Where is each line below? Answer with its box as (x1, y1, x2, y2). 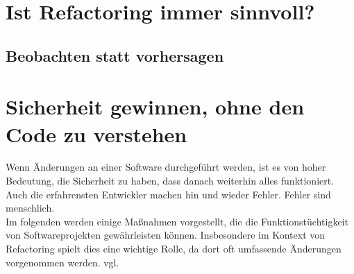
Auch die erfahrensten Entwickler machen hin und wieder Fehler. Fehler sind (6, 187, 331, 201)
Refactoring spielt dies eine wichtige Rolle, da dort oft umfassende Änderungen (6, 241, 342, 256)
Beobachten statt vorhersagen (6, 44, 224, 66)
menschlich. (6, 200, 55, 215)
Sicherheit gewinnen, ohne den (6, 92, 305, 121)
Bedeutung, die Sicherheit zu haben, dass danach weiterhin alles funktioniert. (6, 173, 335, 188)
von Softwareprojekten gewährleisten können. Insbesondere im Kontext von (6, 228, 326, 242)
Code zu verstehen (6, 119, 187, 148)
